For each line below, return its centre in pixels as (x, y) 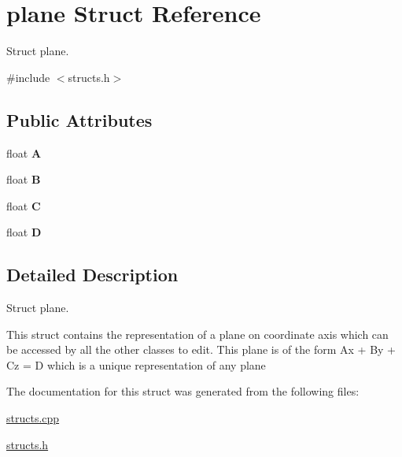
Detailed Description (92, 275)
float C (24, 205)
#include (28, 77)
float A (24, 152)
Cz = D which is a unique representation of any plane (136, 364)
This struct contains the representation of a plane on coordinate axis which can (197, 334)
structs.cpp (33, 418)
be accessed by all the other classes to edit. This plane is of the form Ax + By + (201, 349)
